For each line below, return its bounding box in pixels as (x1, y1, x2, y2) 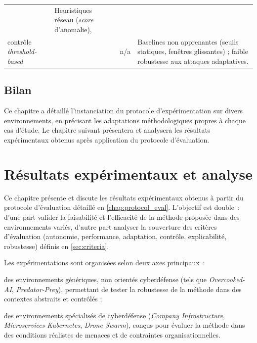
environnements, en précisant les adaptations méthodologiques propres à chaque (4, 115, 246, 125)
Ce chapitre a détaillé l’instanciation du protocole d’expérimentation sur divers (4, 105, 243, 116)
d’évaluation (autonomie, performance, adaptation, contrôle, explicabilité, (4, 231, 227, 242)
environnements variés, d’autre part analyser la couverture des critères (4, 221, 217, 232)
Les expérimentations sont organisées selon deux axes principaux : (4, 257, 205, 268)
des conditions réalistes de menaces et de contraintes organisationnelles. (4, 329, 220, 340)
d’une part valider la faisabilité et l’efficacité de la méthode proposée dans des (4, 211, 240, 222)
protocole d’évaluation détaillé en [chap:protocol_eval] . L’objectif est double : (4, 202, 240, 212)
